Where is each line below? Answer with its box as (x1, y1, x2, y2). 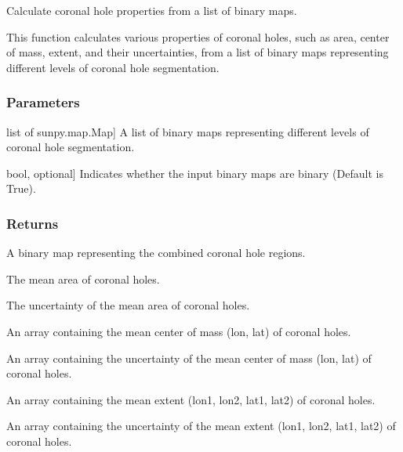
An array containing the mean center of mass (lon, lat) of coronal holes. (6, 323, 351, 339)
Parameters (6, 92, 80, 112)
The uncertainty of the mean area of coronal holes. (6, 297, 250, 313)
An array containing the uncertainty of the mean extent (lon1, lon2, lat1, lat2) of (6, 418, 396, 434)
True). (6, 180, 36, 197)
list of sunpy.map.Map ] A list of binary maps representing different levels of (6, 123, 369, 139)
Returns (6, 213, 59, 233)
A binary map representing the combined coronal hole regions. (6, 244, 306, 261)
